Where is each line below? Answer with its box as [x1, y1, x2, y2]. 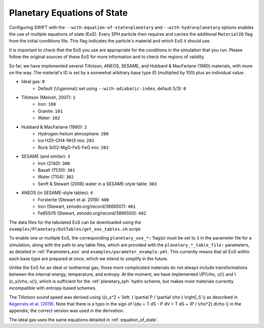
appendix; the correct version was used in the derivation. [9, 308, 124, 314]
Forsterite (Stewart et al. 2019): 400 [38, 197, 110, 202]
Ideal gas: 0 [21, 79, 45, 85]
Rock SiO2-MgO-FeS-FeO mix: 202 [38, 144, 109, 150]
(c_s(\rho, [9, 278, 29, 284]
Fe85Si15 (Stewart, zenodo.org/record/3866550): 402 [38, 210, 147, 216]
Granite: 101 [38, 108, 63, 114]
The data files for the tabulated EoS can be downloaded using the [9, 219, 141, 225]
